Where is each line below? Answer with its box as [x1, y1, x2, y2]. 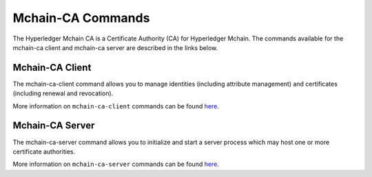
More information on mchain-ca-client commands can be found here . [12, 102, 220, 110]
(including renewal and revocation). [12, 89, 114, 97]
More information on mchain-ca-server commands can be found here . [12, 160, 220, 168]
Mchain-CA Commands [12, 10, 150, 25]
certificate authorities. [12, 147, 76, 156]
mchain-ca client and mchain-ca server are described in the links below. [12, 43, 218, 51]
